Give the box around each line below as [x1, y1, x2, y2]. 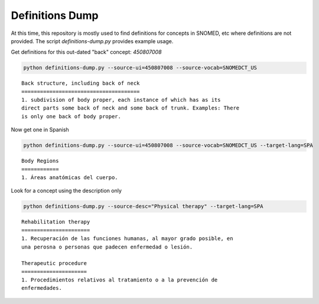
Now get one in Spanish [11, 126, 69, 133]
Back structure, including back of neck [21, 80, 140, 87]
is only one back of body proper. [21, 113, 121, 119]
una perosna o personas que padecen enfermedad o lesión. [21, 243, 193, 250]
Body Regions [21, 157, 59, 164]
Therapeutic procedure [21, 260, 87, 267]
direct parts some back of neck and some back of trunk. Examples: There [21, 105, 240, 112]
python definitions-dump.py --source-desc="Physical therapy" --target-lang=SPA [23, 203, 263, 210]
